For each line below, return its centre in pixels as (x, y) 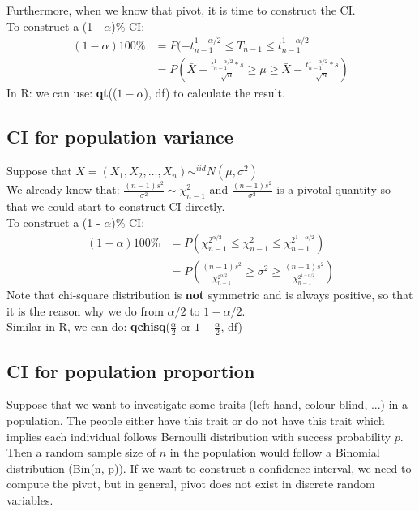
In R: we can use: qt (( (62, 93)
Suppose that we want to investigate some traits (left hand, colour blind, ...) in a (207, 404)
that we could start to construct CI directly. (116, 206)
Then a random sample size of (81, 452)
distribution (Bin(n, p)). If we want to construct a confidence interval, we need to (209, 468)
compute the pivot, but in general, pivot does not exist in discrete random (191, 484)
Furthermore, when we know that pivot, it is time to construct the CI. (181, 10)
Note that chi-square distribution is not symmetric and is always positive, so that (210, 295)
